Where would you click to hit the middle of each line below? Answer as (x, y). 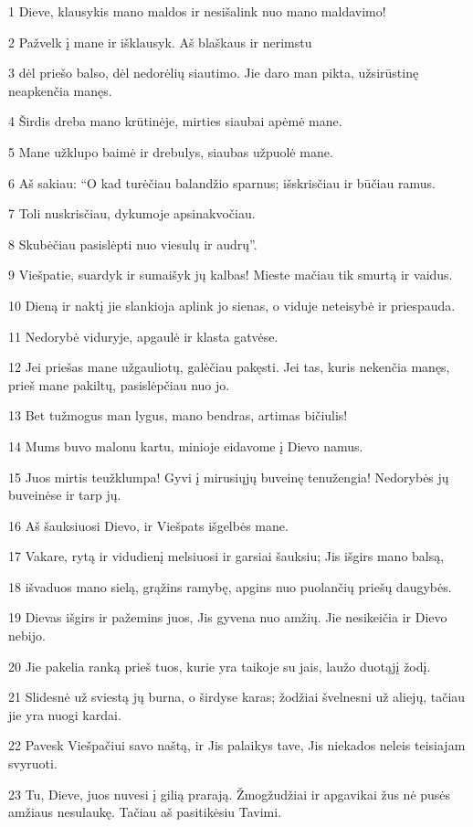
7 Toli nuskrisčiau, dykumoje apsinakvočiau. (132, 213)
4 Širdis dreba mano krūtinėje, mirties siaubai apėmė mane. (175, 121)
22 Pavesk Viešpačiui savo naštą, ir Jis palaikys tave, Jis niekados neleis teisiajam (237, 745)
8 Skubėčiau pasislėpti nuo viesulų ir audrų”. (133, 244)
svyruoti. (33, 763)
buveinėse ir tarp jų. (65, 495)
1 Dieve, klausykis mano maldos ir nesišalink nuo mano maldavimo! (197, 11)
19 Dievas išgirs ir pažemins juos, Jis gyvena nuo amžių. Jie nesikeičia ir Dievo (228, 617)
